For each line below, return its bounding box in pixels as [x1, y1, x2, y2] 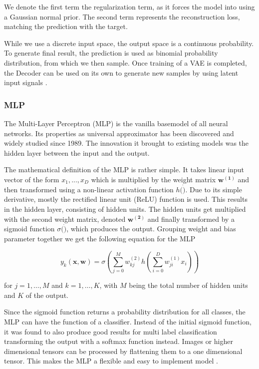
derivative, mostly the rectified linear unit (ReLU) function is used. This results [4, 194, 248, 204]
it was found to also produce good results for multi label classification [4, 326, 217, 336]
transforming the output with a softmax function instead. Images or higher [4, 336, 234, 346]
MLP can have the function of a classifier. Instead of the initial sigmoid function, [4, 316, 252, 327]
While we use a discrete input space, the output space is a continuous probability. [4, 38, 254, 48]
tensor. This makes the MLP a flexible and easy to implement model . [4, 355, 218, 366]
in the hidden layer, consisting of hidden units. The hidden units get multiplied [4, 203, 246, 214]
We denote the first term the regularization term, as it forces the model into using [4, 2, 255, 12]
